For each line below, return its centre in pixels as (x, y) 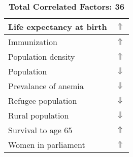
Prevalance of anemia (46, 86)
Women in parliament (47, 145)
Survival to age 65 (40, 130)
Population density (42, 56)
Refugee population (43, 101)
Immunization (33, 42)
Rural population (39, 115)
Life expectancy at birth (58, 27)
